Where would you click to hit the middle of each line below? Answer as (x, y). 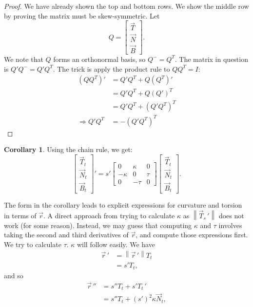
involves (230, 225)
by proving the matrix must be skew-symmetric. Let (82, 15)
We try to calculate (33, 244)
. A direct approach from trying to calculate (109, 216)
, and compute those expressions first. (192, 235)
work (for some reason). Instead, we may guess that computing (98, 225)
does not (231, 216)
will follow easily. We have (116, 244)
